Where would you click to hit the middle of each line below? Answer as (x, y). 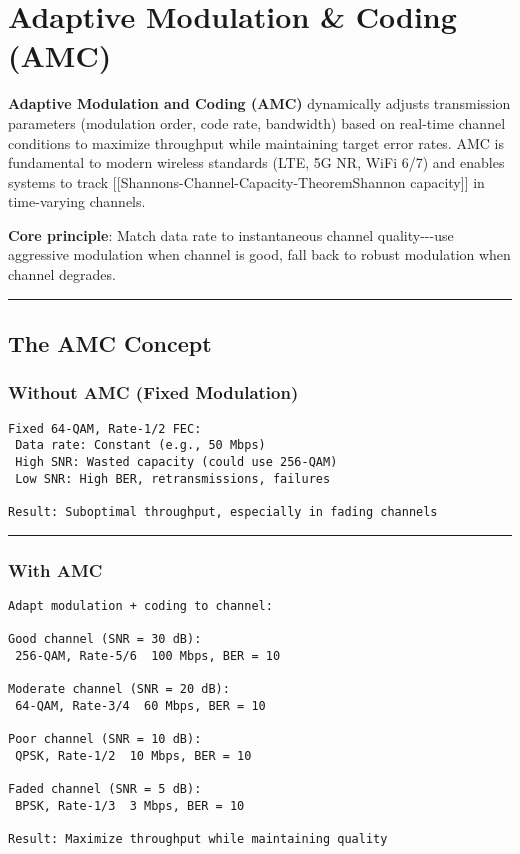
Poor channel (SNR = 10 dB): (105, 739)
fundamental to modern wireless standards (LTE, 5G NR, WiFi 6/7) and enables (256, 162)
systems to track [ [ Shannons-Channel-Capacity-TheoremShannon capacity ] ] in (246, 181)
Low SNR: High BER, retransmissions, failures (173, 478)
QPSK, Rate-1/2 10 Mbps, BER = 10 (133, 755)
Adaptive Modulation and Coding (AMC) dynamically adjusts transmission (259, 103)
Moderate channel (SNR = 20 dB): (119, 689)
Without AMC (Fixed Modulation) (153, 392)
